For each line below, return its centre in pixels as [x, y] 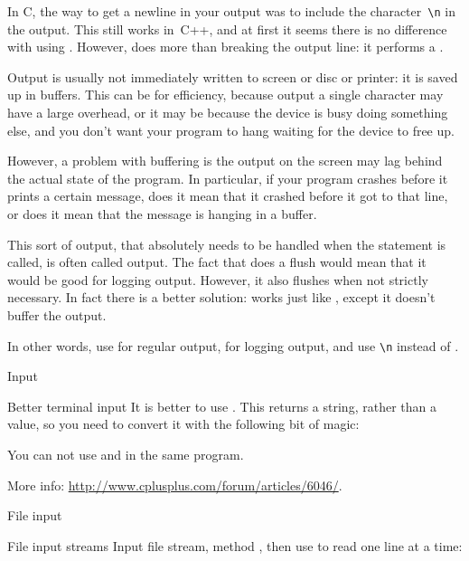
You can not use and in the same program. [126, 454]
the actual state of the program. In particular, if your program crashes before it [228, 178]
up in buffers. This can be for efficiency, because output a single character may [225, 95]
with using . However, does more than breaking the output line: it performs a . [225, 47]
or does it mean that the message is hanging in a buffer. [162, 214]
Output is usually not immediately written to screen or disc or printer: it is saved [233, 76]
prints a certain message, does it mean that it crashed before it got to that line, [228, 196]
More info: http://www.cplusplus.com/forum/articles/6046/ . [175, 485]
